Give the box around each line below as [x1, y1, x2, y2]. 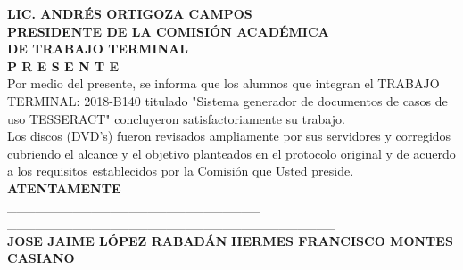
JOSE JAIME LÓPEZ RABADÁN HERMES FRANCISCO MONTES [7, 231, 453, 250]
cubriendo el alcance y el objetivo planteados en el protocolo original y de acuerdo [7, 143, 456, 162]
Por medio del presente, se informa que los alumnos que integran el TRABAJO [7, 74, 440, 93]
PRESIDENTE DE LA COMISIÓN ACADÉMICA [7, 21, 329, 40]
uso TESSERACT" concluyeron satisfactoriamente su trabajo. [7, 109, 345, 127]
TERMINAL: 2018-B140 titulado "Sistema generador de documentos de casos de [7, 91, 448, 110]
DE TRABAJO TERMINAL [7, 39, 188, 58]
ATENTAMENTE [7, 178, 121, 197]
